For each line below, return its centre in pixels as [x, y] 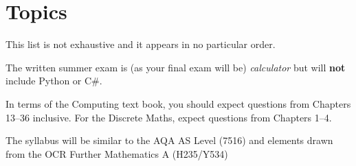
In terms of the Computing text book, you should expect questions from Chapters [178, 103]
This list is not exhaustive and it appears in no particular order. [141, 44]
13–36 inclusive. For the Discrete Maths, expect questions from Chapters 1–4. [169, 117]
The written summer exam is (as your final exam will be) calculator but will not [176, 67]
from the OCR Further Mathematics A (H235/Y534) [117, 153]
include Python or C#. [54, 81]
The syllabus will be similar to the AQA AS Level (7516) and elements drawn [169, 140]
